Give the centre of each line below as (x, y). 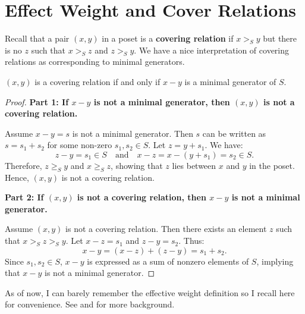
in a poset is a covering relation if (168, 38)
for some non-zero (80, 145)
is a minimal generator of (230, 81)
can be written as (234, 133)
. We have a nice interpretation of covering (212, 50)
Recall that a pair (37, 38)
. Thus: (191, 241)
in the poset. (272, 165)
